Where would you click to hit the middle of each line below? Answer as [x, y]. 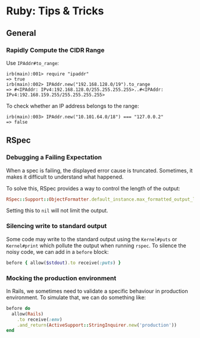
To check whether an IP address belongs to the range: [73, 106]
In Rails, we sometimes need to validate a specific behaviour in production [97, 291]
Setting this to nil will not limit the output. [57, 211]
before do [18, 308]
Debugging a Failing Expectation [54, 158]
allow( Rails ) [28, 314]
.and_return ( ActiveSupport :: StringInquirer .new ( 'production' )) [97, 325]
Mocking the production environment [61, 278]
